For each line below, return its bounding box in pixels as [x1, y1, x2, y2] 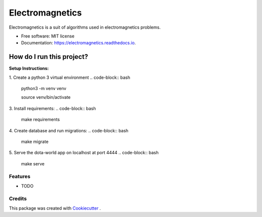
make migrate [21, 139, 49, 145]
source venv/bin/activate [21, 94, 71, 100]
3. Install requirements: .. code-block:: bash [9, 105, 96, 111]
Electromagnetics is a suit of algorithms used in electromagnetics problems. [9, 24, 161, 30]
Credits [9, 195, 27, 202]
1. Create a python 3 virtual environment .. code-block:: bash [9, 74, 131, 80]
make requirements [21, 117, 60, 123]
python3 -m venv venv [21, 86, 66, 91]
